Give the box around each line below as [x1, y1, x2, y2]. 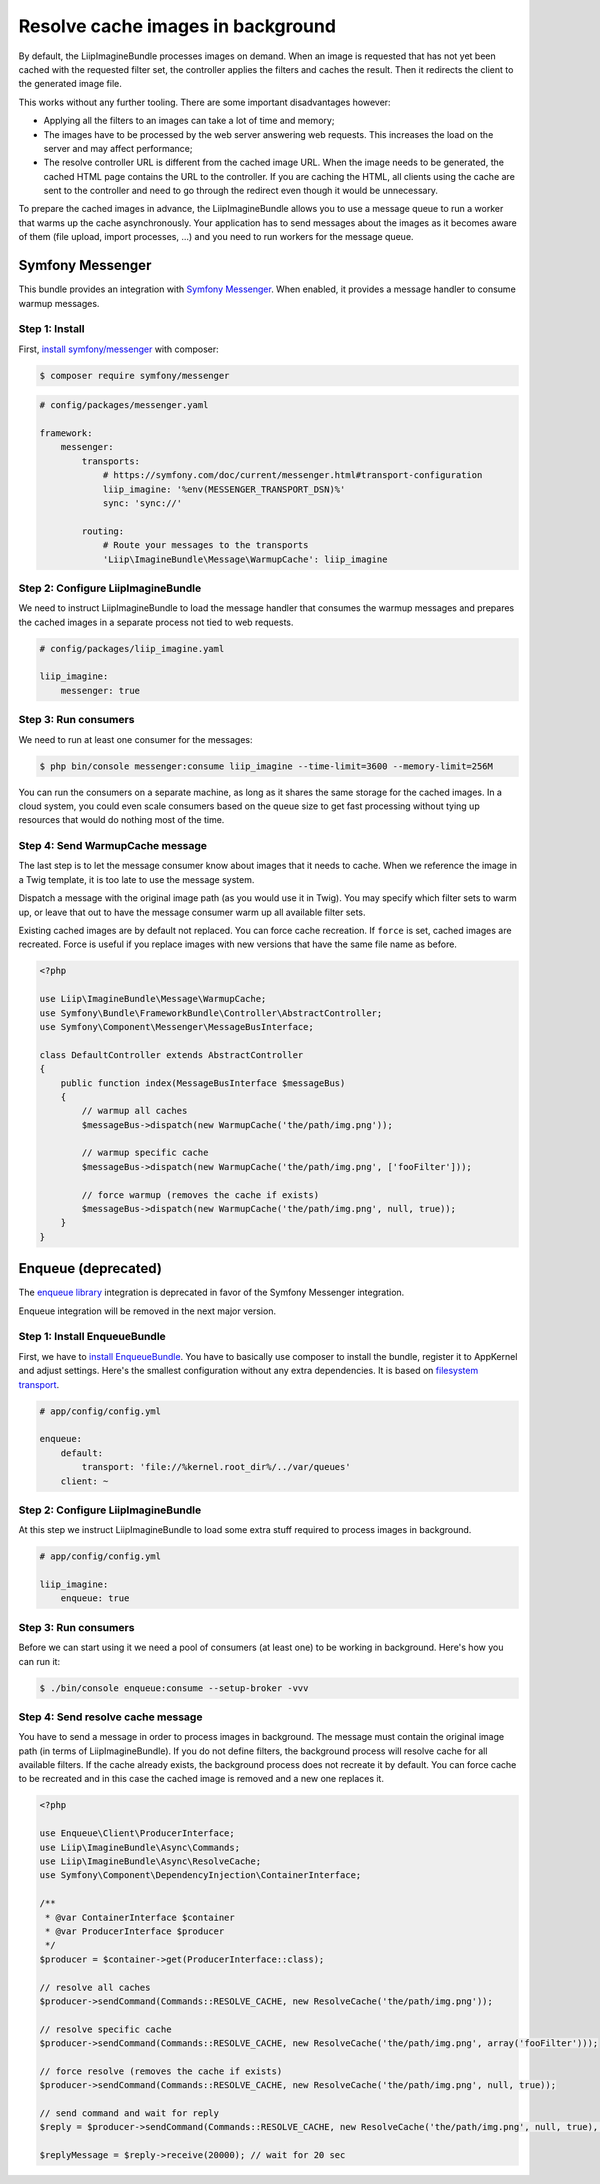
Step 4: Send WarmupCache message [18, 839, 208, 853]
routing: [81, 525, 125, 537]
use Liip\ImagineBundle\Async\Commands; [39, 1841, 240, 1853]
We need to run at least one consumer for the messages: [18, 733, 253, 745]
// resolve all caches [39, 1981, 151, 1993]
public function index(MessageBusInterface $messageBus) [60, 1077, 346, 1089]
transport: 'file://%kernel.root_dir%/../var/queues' [81, 1461, 351, 1473]
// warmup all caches [81, 1105, 188, 1117]
